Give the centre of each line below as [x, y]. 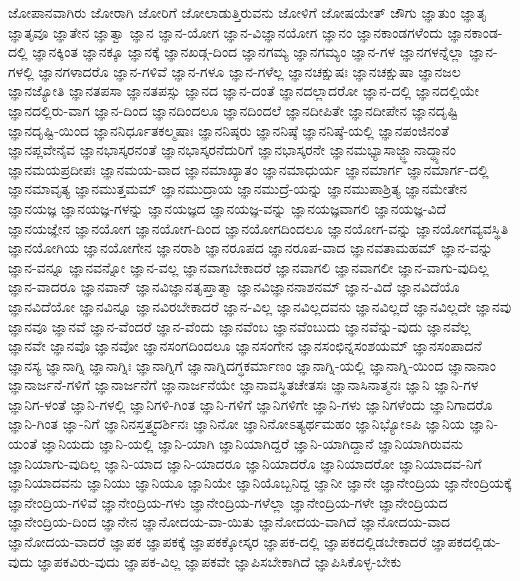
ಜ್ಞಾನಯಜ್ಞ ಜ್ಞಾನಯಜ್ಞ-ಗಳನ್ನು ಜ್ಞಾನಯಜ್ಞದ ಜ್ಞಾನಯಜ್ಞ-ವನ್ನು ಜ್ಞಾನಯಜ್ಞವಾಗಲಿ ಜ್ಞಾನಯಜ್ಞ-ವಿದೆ [227, 207]
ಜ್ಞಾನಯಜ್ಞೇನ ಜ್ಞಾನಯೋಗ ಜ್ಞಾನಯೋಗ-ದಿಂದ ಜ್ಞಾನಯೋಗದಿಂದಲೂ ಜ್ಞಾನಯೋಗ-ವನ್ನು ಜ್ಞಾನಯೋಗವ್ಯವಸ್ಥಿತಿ [258, 227]
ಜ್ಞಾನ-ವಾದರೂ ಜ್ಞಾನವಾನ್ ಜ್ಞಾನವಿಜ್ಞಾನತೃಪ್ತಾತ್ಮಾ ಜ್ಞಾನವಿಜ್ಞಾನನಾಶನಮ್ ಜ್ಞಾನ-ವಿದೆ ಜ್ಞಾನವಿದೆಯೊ [234, 286]
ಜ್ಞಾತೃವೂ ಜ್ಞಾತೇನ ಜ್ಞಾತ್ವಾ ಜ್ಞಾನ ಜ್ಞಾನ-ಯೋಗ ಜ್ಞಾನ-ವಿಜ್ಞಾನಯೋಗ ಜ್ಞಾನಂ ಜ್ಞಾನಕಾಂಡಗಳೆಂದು [225, 31]
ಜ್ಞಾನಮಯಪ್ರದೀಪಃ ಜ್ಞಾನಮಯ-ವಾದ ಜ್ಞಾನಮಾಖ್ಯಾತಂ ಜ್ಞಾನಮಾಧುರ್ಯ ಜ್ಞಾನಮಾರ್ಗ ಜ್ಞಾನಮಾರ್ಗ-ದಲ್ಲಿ [248, 168]
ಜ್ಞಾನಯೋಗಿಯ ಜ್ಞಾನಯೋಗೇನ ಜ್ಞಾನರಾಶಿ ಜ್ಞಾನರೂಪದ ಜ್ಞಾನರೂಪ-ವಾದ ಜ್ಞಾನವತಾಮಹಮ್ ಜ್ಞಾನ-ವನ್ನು [250, 247]
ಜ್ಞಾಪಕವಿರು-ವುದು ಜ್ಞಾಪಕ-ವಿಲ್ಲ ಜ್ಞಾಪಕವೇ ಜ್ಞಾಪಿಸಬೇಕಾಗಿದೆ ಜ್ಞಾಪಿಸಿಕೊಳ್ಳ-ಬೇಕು [219, 560]
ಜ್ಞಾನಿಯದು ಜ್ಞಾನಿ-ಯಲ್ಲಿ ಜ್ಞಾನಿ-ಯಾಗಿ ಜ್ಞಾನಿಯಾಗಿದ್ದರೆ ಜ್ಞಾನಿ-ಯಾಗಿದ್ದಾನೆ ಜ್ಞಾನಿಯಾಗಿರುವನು [252, 443]
